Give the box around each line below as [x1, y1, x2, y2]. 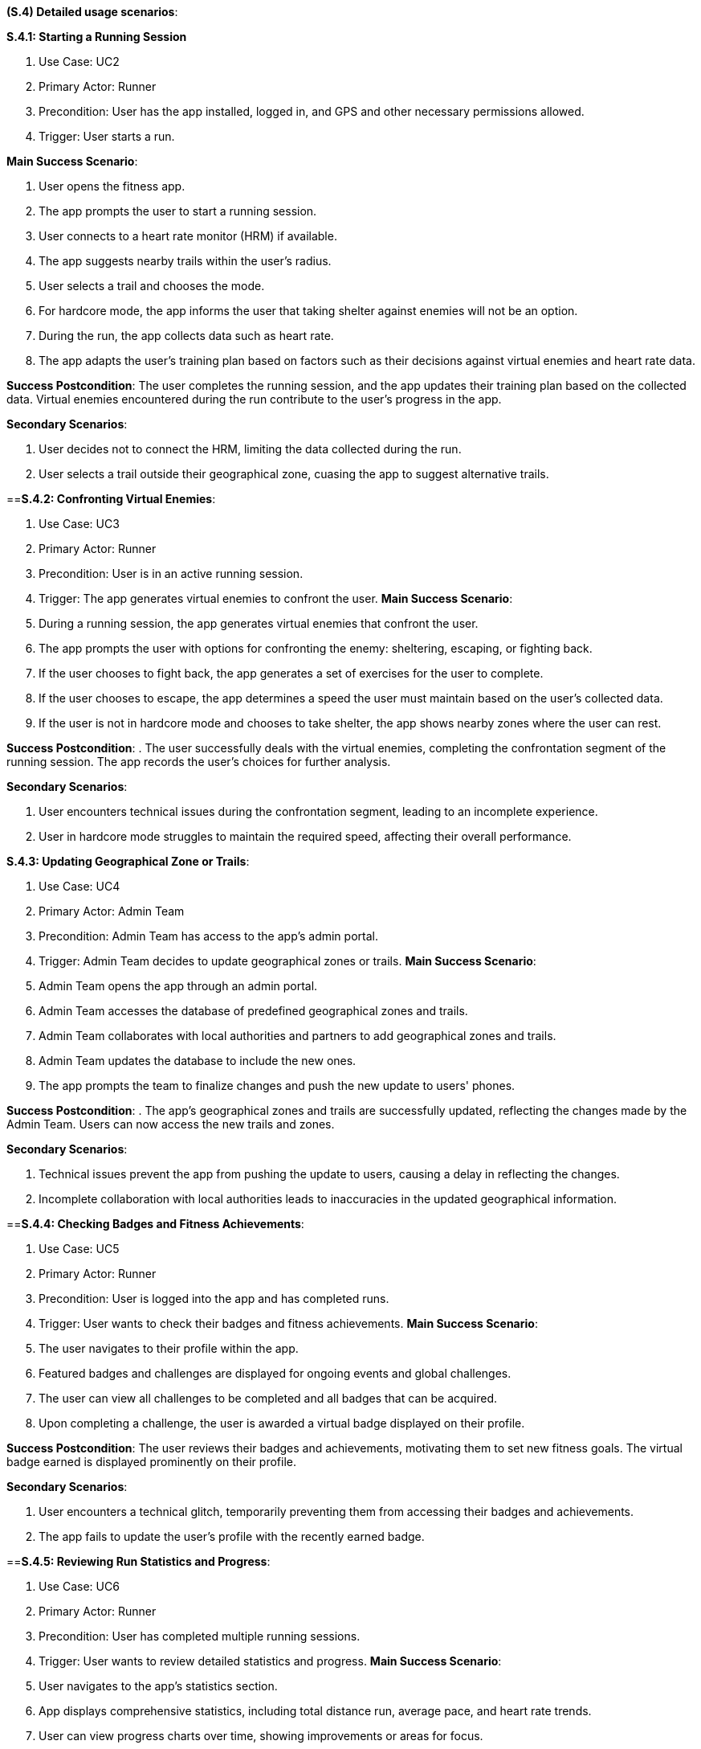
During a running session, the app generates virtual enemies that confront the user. [39, 616, 479, 630]
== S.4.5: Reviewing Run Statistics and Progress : [6, 1554, 271, 1568]
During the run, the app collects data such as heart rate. [39, 329, 334, 342]
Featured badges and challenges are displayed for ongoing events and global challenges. [39, 1366, 511, 1380]
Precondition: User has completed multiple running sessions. [39, 1629, 361, 1643]
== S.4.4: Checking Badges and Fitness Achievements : [6, 1217, 304, 1231]
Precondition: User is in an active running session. [39, 567, 304, 580]
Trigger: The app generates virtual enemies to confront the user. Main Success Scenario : [39, 592, 513, 605]
